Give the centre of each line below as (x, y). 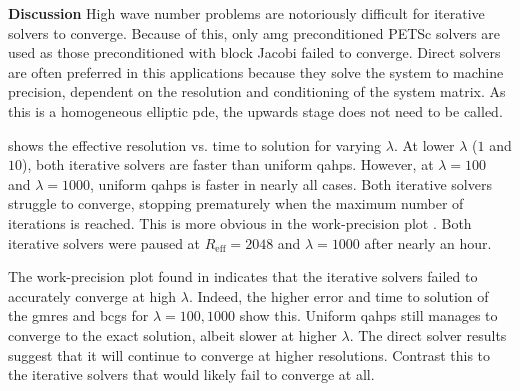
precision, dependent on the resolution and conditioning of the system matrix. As (257, 91)
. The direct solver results (428, 334)
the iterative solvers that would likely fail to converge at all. (191, 374)
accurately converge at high (92, 295)
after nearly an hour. (428, 242)
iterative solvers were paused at (104, 242)
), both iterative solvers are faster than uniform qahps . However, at (228, 164)
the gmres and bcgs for (78, 315)
